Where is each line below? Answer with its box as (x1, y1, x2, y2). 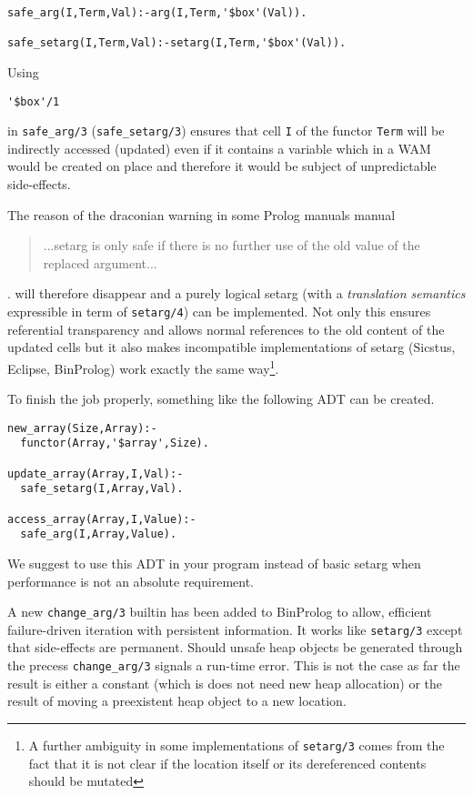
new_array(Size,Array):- (7, 421, 157, 435)
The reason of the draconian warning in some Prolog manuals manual (7, 205, 396, 224)
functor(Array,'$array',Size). (20, 437, 209, 450)
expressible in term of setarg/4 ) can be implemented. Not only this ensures (7, 302, 431, 321)
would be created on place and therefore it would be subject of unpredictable (7, 156, 437, 176)
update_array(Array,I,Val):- (7, 467, 184, 480)
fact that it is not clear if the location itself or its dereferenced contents (28, 753, 427, 772)
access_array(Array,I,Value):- (7, 512, 196, 526)
